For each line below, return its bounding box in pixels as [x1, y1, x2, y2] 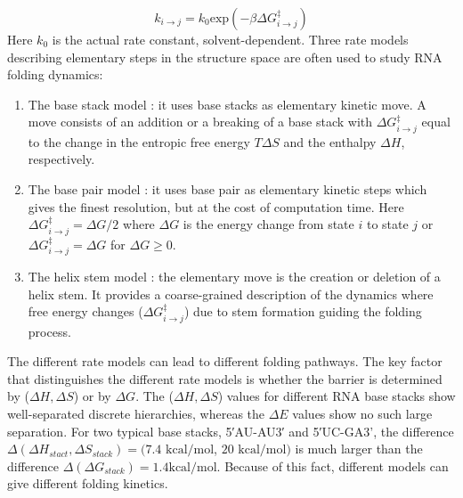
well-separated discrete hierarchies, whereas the [7, 404, 265, 422]
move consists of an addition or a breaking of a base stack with [28, 112, 373, 131]
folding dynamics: [7, 65, 103, 84]
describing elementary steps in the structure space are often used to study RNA [7, 47, 443, 66]
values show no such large [292, 404, 433, 422]
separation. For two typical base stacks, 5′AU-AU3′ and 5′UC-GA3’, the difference [7, 421, 454, 440]
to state [366, 215, 409, 233]
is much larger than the [295, 439, 423, 458]
